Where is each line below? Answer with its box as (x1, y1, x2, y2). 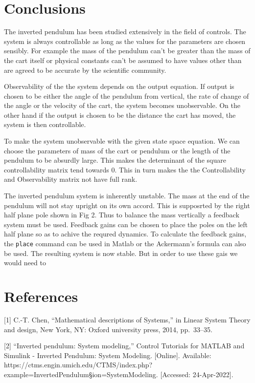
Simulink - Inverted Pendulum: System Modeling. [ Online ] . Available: (4, 350, 211, 360)
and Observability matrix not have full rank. (4, 174, 138, 184)
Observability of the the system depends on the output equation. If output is (4, 81, 234, 91)
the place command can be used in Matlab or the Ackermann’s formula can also (4, 238, 246, 248)
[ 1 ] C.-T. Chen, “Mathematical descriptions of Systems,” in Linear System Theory (4, 314, 251, 324)
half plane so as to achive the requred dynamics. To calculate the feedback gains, (4, 229, 247, 239)
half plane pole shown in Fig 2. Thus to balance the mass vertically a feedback (4, 210, 239, 220)
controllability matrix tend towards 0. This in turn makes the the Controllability (4, 164, 246, 174)
